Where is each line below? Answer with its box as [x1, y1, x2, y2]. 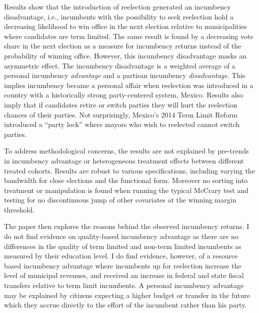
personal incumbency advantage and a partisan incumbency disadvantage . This [4, 70, 245, 80]
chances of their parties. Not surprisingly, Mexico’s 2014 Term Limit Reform [4, 109, 238, 119]
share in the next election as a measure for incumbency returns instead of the [4, 40, 241, 51]
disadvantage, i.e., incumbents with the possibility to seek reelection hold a [4, 11, 233, 21]
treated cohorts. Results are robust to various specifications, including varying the [4, 165, 255, 175]
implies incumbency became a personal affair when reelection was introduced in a [4, 79, 253, 90]
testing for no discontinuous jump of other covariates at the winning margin [4, 194, 236, 205]
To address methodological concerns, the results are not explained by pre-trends [4, 145, 249, 156]
